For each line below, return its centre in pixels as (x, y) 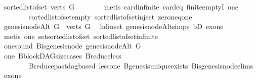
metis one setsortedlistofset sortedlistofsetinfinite (81, 36)
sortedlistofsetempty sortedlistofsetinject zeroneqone (110, 16)
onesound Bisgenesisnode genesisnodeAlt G (72, 46)
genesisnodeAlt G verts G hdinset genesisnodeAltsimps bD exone (114, 26)
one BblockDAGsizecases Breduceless (62, 55)
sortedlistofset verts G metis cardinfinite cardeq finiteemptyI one (121, 6)
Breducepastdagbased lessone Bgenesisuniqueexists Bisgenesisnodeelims (141, 65)
